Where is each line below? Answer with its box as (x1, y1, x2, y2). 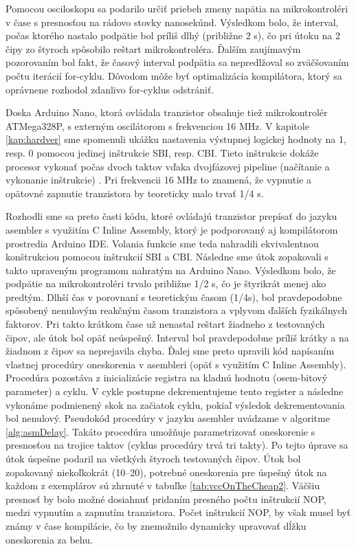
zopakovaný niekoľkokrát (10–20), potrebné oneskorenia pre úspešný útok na (5, 464, 327, 479)
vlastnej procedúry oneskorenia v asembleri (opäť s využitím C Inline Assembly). (5, 357, 346, 371)
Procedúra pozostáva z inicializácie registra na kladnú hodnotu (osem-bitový (5, 370, 328, 385)
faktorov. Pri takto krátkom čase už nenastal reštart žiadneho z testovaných (5, 317, 325, 331)
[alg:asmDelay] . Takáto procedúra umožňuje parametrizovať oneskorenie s (5, 424, 315, 438)
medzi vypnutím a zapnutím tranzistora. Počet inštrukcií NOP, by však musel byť (5, 505, 351, 519)
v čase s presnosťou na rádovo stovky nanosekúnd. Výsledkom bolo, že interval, (5, 14, 339, 29)
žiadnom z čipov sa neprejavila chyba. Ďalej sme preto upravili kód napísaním (5, 344, 335, 358)
